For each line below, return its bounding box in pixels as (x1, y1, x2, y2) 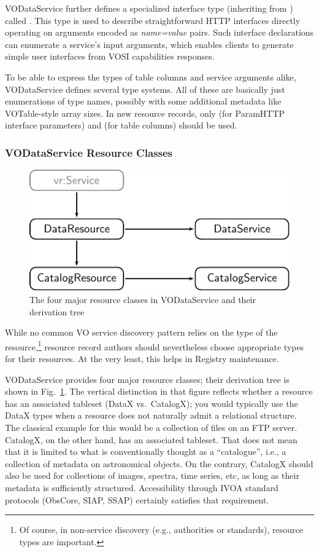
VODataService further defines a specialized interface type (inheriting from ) (5, 2, 293, 14)
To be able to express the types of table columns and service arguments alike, (5, 70, 296, 83)
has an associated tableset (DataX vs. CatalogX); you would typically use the (5, 396, 298, 409)
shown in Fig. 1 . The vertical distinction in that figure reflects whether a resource (5, 385, 313, 398)
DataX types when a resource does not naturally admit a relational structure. (5, 409, 297, 422)
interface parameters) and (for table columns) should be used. (5, 119, 237, 132)
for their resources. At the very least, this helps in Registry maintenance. (5, 352, 279, 365)
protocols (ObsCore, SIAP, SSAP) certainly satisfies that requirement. (5, 493, 269, 506)
